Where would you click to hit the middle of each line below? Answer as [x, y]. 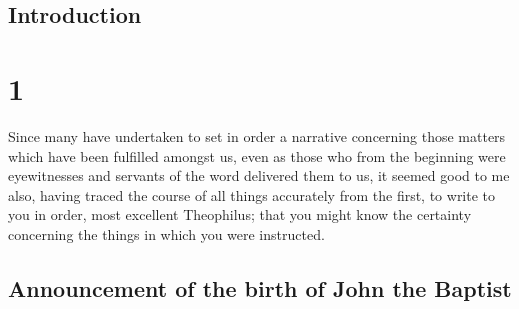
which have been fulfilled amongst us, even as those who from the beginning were [257, 155]
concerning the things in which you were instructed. [166, 233]
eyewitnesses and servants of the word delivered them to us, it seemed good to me [259, 175]
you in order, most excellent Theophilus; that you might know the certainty [240, 214]
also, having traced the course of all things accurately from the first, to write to [252, 194]
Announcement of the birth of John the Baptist [260, 287]
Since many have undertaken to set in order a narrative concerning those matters [257, 135]
